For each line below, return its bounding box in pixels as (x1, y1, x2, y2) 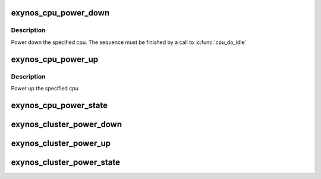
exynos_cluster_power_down (11, 119, 122, 129)
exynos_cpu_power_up (11, 54, 99, 64)
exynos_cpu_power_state (11, 100, 108, 110)
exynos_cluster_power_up (11, 138, 111, 148)
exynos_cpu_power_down (11, 8, 110, 18)
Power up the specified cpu (11, 84, 78, 92)
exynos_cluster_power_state (11, 157, 120, 167)
